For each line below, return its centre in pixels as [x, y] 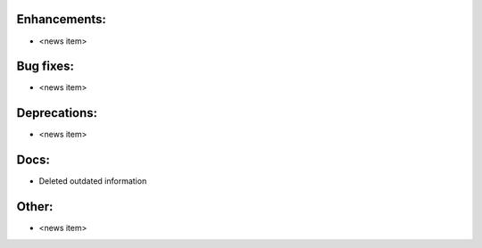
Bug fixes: [46, 66]
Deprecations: [57, 113]
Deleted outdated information [93, 181]
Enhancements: [62, 19]
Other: [35, 207]
